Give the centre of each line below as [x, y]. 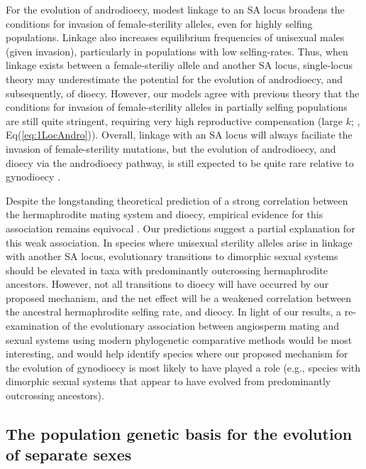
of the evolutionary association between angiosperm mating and [201, 326]
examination [33, 326]
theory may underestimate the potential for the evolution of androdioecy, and [174, 79]
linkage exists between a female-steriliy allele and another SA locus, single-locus [179, 65]
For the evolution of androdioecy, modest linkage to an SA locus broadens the [175, 9]
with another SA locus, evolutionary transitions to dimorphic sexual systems [172, 256]
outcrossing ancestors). [55, 395]
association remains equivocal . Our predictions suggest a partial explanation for [181, 228]
